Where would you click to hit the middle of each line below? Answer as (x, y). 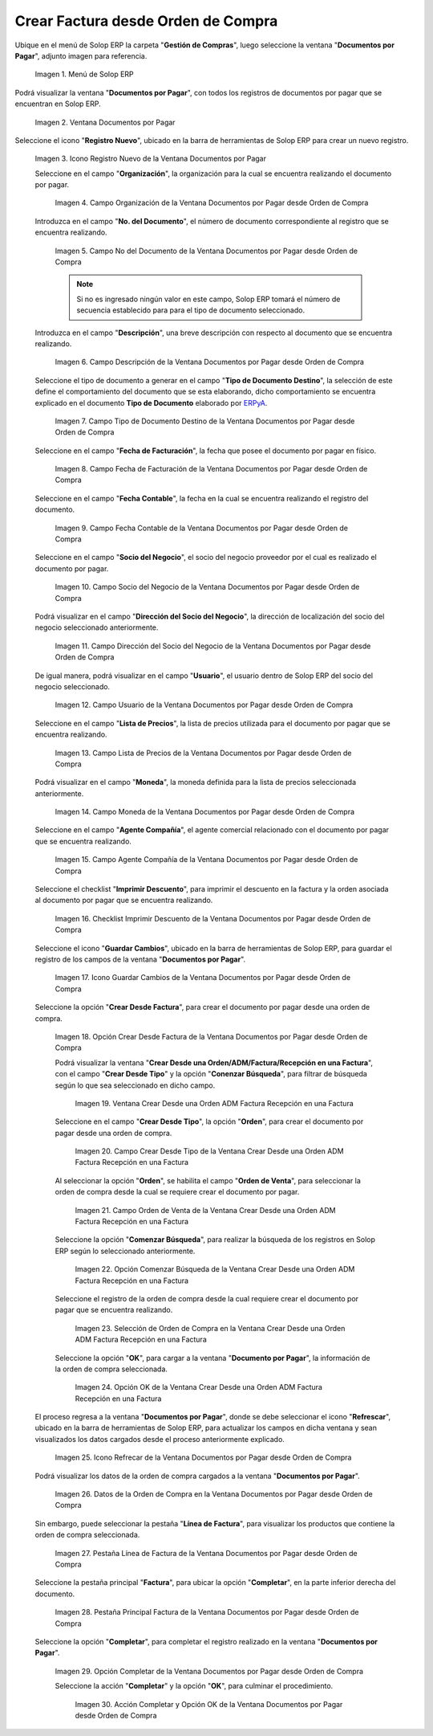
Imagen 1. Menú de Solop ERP (84, 74)
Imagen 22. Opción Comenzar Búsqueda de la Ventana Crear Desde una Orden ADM (215, 1269)
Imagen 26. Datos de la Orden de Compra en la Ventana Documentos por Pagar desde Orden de (214, 1494)
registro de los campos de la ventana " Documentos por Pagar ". (140, 959)
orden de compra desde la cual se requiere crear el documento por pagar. (177, 1192)
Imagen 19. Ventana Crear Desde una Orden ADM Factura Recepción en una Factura (214, 1103)
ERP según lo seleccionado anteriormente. (125, 1251)
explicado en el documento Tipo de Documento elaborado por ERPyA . (151, 402)
